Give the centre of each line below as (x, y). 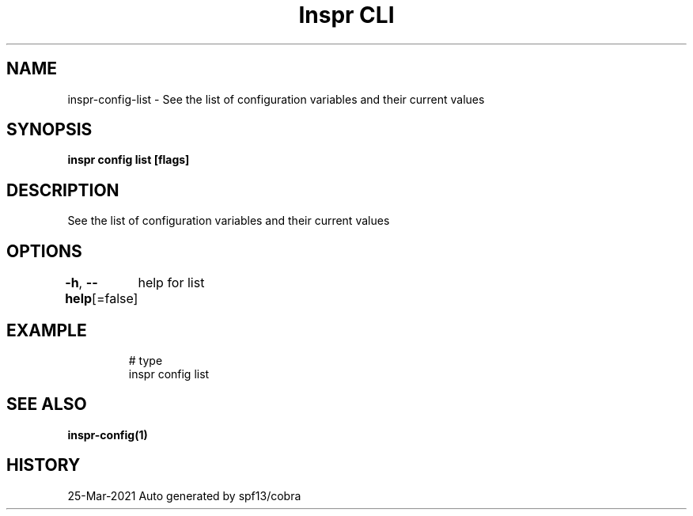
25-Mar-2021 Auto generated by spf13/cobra (184, 495)
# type (146, 360)
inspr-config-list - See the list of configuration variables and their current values (276, 99)
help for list (171, 283)
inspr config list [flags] (129, 160)
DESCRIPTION (63, 190)
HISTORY (44, 465)
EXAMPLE (47, 330)
